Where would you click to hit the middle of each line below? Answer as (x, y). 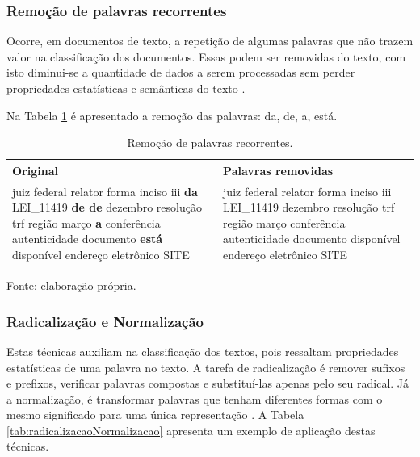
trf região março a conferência (86, 222)
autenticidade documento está (88, 239)
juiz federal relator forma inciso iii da (105, 191)
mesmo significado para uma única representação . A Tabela (155, 415)
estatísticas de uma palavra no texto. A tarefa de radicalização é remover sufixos (206, 367)
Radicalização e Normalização (105, 321)
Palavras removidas (278, 170)
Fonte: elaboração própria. (71, 285)
